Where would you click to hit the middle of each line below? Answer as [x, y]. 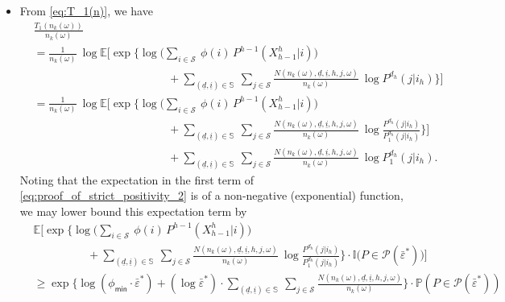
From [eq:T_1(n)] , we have [86, 10]
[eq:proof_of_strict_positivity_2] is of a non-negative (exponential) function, [211, 195]
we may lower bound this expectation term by [133, 211]
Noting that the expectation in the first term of [137, 179]
